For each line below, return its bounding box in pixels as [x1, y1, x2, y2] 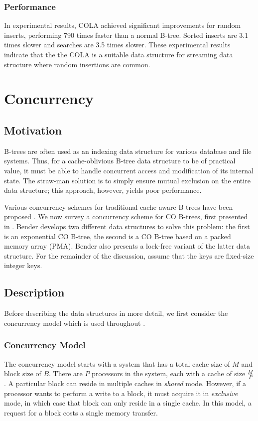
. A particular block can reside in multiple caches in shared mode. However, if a [4, 378, 246, 388]
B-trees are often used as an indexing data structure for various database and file [4, 145, 252, 156]
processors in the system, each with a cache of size [92, 368, 246, 379]
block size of [4, 368, 41, 379]
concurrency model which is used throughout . [4, 317, 145, 328]
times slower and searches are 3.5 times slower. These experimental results [4, 39, 231, 50]
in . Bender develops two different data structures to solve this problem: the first [4, 221, 250, 231]
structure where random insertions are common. [4, 59, 150, 69]
